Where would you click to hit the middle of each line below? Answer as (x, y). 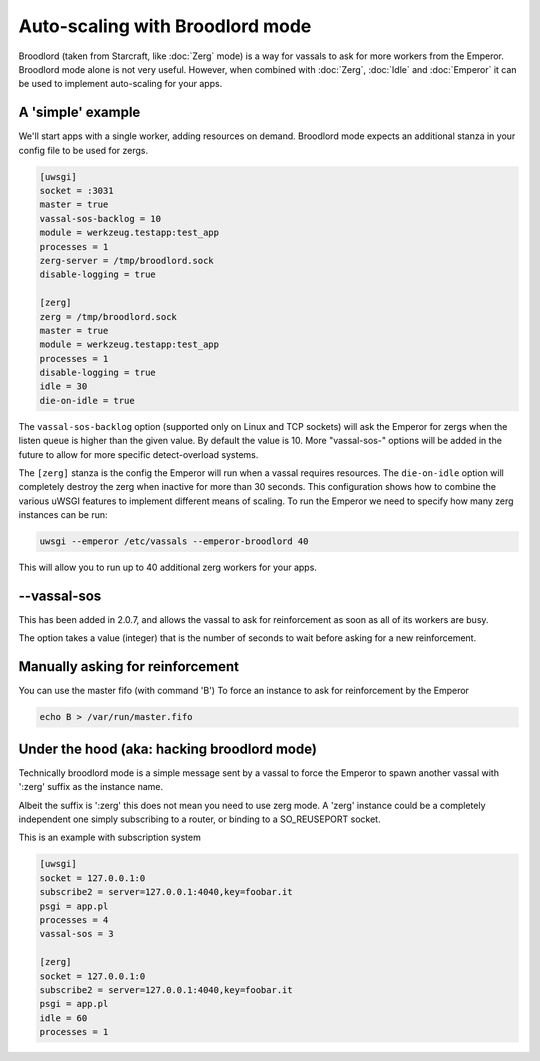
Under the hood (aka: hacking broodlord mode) (167, 748)
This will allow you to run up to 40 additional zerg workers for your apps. (167, 567)
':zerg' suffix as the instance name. (91, 787)
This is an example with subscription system (110, 837)
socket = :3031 (76, 190)
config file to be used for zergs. (83, 150)
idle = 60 (63, 1018)
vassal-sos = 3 (76, 934)
